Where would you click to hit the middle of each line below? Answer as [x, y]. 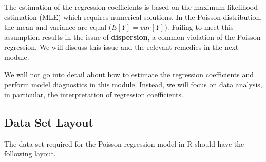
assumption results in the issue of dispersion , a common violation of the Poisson [132, 37]
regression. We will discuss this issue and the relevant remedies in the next [121, 47]
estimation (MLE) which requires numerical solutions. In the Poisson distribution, [133, 17]
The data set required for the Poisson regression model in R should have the [124, 143]
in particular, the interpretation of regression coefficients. [94, 94]
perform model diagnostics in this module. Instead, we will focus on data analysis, [133, 84]
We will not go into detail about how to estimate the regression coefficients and [129, 74]
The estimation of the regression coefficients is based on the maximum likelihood [131, 7]
